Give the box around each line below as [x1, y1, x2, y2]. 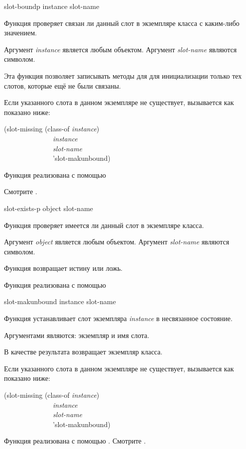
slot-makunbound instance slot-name [4, 296, 116, 307]
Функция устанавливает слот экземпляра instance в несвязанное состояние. [4, 313, 233, 324]
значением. [4, 27, 37, 38]
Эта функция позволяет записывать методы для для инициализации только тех [4, 70, 242, 81]
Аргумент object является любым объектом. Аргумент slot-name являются [4, 236, 230, 247]
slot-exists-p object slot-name [4, 203, 93, 213]
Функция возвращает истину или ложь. [4, 263, 123, 273]
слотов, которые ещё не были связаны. [4, 80, 121, 91]
